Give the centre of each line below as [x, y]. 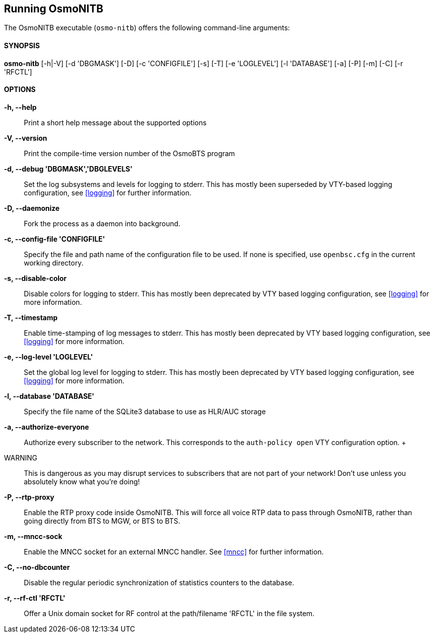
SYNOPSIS [22, 46]
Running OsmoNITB [54, 9]
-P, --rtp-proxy [29, 497]
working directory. [54, 263]
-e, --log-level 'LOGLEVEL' [49, 357]
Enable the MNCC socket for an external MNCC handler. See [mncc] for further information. [174, 551]
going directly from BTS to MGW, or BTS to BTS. [102, 521]
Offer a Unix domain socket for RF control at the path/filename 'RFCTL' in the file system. [169, 613]
